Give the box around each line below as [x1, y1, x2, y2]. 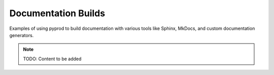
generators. [9, 32, 34, 38]
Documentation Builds [9, 8, 106, 19]
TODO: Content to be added [23, 56, 82, 62]
